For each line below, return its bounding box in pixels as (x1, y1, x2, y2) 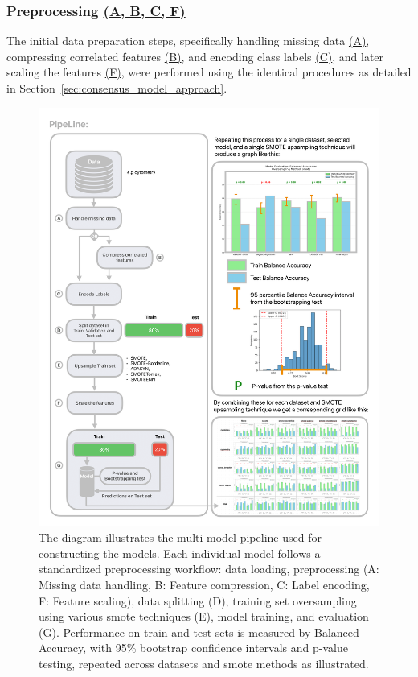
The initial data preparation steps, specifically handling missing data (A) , (6, 32, 370, 49)
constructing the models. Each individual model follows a (39, 544, 321, 561)
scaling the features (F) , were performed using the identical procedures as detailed (6, 64, 412, 80)
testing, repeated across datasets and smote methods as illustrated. (39, 654, 369, 671)
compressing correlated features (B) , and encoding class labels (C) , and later (6, 47, 384, 64)
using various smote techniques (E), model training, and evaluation (39, 608, 369, 625)
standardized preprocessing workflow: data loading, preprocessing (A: (39, 560, 379, 577)
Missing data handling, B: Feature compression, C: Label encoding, (39, 576, 370, 592)
